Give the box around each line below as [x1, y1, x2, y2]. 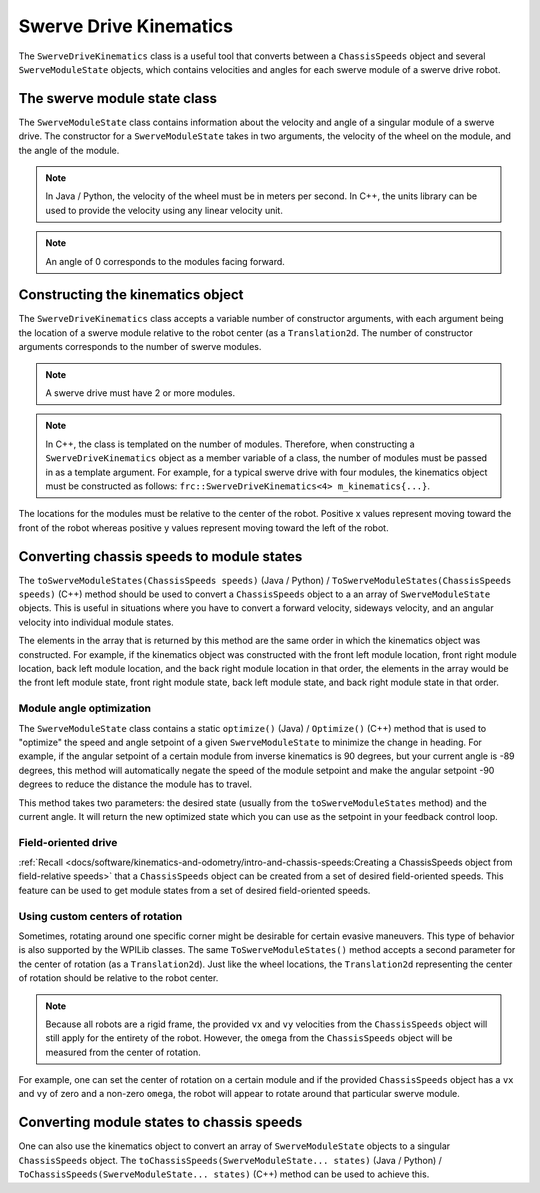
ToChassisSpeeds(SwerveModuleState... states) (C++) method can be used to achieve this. [18, 1168, 430, 1180]
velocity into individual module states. [18, 616, 174, 628]
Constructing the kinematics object [18, 286, 244, 304]
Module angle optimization [18, 701, 152, 715]
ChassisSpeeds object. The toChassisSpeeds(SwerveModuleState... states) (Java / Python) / [18, 1154, 442, 1166]
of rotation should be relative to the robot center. [18, 972, 219, 984]
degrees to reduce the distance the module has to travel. [18, 778, 253, 790]
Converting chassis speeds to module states [18, 548, 303, 565]
